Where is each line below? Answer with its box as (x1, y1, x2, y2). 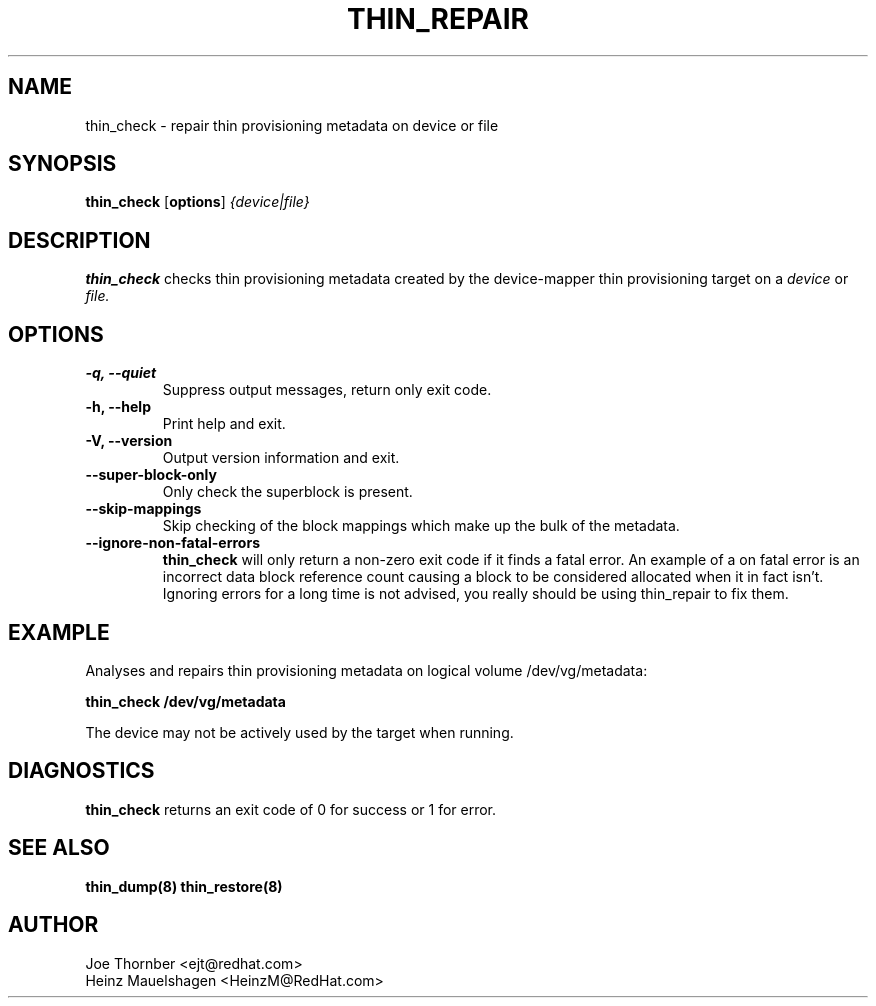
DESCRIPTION (8, 227, 151, 253)
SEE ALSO (8, 835, 110, 861)
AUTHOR (8, 912, 99, 938)
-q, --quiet (85, 364, 157, 382)
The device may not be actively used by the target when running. (85, 723, 514, 741)
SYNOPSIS (8, 151, 117, 177)
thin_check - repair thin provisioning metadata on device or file (85, 116, 499, 134)
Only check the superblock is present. (162, 483, 413, 501)
